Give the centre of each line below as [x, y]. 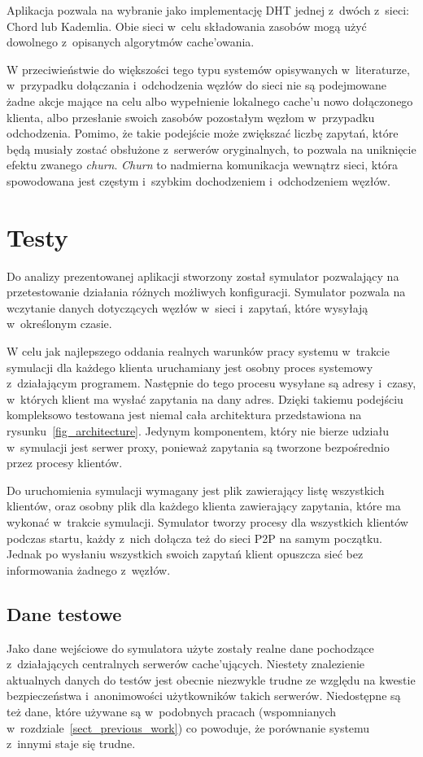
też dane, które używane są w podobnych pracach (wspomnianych [172, 711]
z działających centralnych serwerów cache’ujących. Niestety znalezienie [186, 664]
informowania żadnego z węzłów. [89, 569]
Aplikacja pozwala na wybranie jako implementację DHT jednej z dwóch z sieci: [208, 10]
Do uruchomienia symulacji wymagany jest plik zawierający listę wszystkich [196, 490]
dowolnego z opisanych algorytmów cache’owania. [131, 42]
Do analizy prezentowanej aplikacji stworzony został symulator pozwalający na [203, 276]
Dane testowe [64, 613]
